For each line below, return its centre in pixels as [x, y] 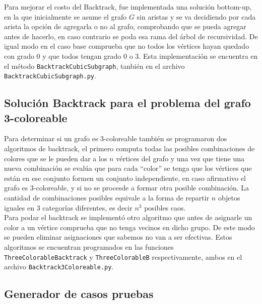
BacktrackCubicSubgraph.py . [50, 76]
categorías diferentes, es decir [87, 207]
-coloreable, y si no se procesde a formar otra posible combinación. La [141, 188]
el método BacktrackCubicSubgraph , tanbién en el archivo [94, 66]
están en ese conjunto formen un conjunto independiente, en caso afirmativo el [125, 178]
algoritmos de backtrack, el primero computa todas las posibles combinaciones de [129, 148]
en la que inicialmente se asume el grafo [65, 16]
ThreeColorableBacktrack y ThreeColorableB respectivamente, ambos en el [123, 257]
